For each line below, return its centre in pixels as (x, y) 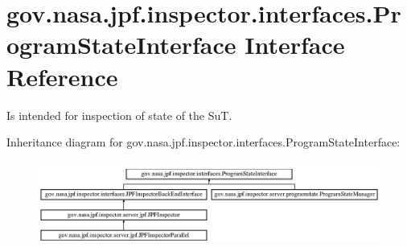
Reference (62, 76)
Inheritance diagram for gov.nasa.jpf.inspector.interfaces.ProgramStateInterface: (203, 142)
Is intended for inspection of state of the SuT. (119, 115)
